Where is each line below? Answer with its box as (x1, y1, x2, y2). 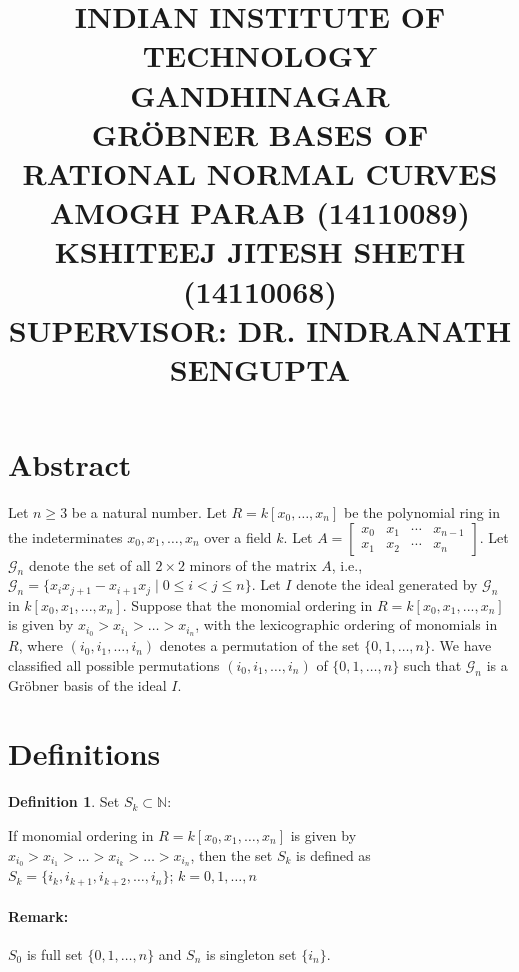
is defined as (296, 844, 371, 865)
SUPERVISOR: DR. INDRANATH (8, 309, 512, 350)
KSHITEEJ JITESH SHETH (54, 231, 466, 272)
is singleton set (206, 943, 297, 964)
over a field (204, 526, 272, 547)
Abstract (8, 444, 132, 485)
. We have (430, 635, 492, 656)
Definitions (8, 733, 161, 774)
